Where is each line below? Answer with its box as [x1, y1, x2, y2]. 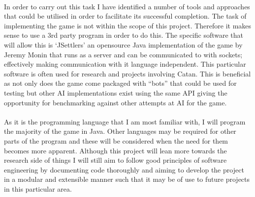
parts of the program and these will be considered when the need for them [4, 135, 228, 146]
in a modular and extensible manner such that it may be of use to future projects [4, 174, 250, 184]
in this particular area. [4, 183, 72, 194]
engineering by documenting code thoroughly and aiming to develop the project [4, 164, 244, 174]
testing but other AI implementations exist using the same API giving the [4, 87, 227, 98]
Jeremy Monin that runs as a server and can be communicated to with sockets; [4, 49, 243, 59]
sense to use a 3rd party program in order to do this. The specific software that [4, 30, 244, 40]
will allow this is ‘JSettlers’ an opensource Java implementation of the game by [4, 39, 243, 49]
